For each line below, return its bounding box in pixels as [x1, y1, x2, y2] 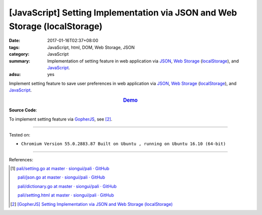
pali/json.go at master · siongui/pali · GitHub [17, 174, 105, 180]
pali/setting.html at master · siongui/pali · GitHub [17, 192, 114, 198]
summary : [9, 58, 31, 64]
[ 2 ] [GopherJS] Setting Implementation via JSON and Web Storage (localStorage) [10, 201, 173, 207]
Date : [9, 38, 20, 44]
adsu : [9, 72, 21, 77]
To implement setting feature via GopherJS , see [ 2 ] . [9, 116, 113, 122]
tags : [9, 44, 20, 50]
